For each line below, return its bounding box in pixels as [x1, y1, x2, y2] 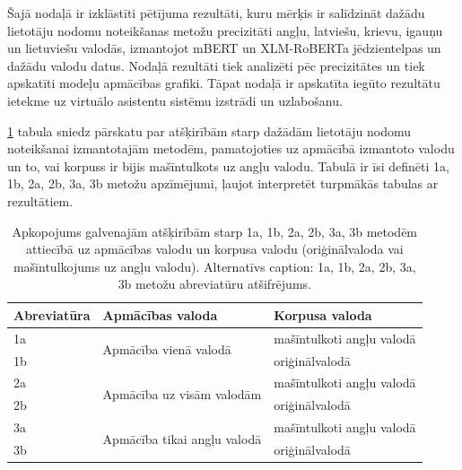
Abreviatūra [13, 305, 91, 324]
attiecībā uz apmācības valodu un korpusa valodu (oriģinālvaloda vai [25, 239, 404, 258]
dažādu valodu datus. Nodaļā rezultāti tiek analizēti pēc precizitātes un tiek [7, 56, 425, 74]
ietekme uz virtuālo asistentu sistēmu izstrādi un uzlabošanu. [7, 91, 343, 109]
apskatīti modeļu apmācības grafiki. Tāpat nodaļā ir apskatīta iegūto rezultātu [7, 74, 440, 92]
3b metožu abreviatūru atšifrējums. [118, 274, 311, 293]
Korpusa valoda [274, 305, 372, 324]
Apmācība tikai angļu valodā [102, 429, 262, 448]
